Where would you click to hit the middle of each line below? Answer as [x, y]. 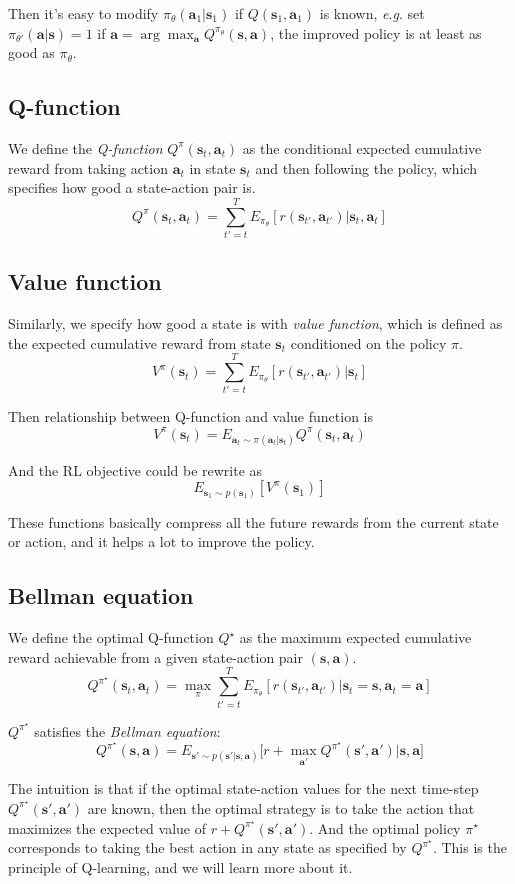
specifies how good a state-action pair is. [132, 187]
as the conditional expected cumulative [362, 147]
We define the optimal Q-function [111, 637]
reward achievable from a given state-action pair [155, 656]
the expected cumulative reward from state [139, 342]
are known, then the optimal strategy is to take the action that [281, 807]
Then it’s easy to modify [83, 13]
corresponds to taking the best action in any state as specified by [207, 847]
